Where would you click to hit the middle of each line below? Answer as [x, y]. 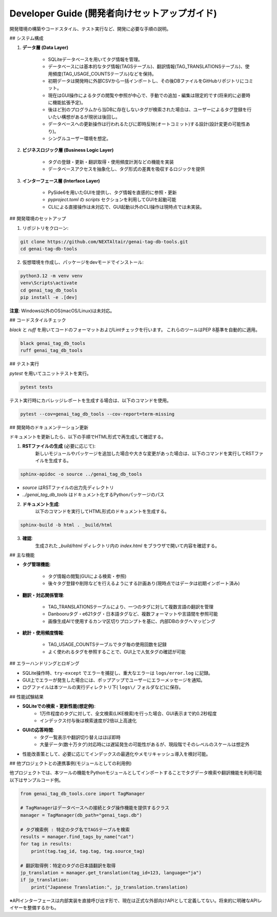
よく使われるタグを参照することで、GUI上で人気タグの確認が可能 [117, 652]
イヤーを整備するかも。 [34, 908]
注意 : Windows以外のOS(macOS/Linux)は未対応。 [62, 311]
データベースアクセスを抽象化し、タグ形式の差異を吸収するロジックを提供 [126, 169]
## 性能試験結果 [26, 696]
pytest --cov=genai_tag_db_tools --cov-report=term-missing [97, 414]
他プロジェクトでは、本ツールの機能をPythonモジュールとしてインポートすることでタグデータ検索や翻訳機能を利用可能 [136, 773]
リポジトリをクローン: [45, 228]
